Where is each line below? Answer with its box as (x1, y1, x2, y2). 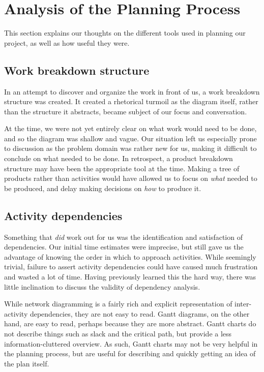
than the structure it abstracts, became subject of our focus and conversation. (4, 106, 247, 116)
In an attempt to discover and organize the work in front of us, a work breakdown (4, 86, 260, 97)
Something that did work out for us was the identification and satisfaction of (4, 231, 243, 242)
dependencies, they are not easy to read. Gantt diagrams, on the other (30, 308, 250, 319)
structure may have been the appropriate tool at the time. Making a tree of (4, 163, 240, 173)
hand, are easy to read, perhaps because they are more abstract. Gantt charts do (4, 318, 256, 329)
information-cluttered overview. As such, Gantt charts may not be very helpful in (4, 338, 258, 349)
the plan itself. (4, 358, 49, 368)
